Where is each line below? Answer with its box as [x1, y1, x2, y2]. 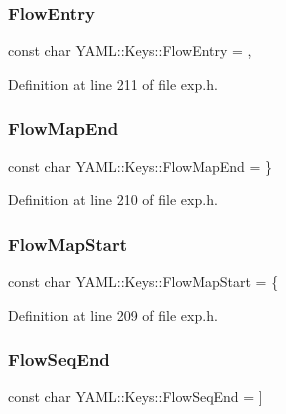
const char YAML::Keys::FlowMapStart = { [8, 271, 279, 292]
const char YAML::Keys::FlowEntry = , [8, 40, 252, 61]
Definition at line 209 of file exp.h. [8, 304, 218, 325]
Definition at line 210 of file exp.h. [8, 189, 218, 210]
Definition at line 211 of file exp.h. [8, 73, 218, 94]
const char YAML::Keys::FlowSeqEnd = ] [8, 386, 263, 407]
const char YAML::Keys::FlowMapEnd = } [8, 155, 273, 176]
